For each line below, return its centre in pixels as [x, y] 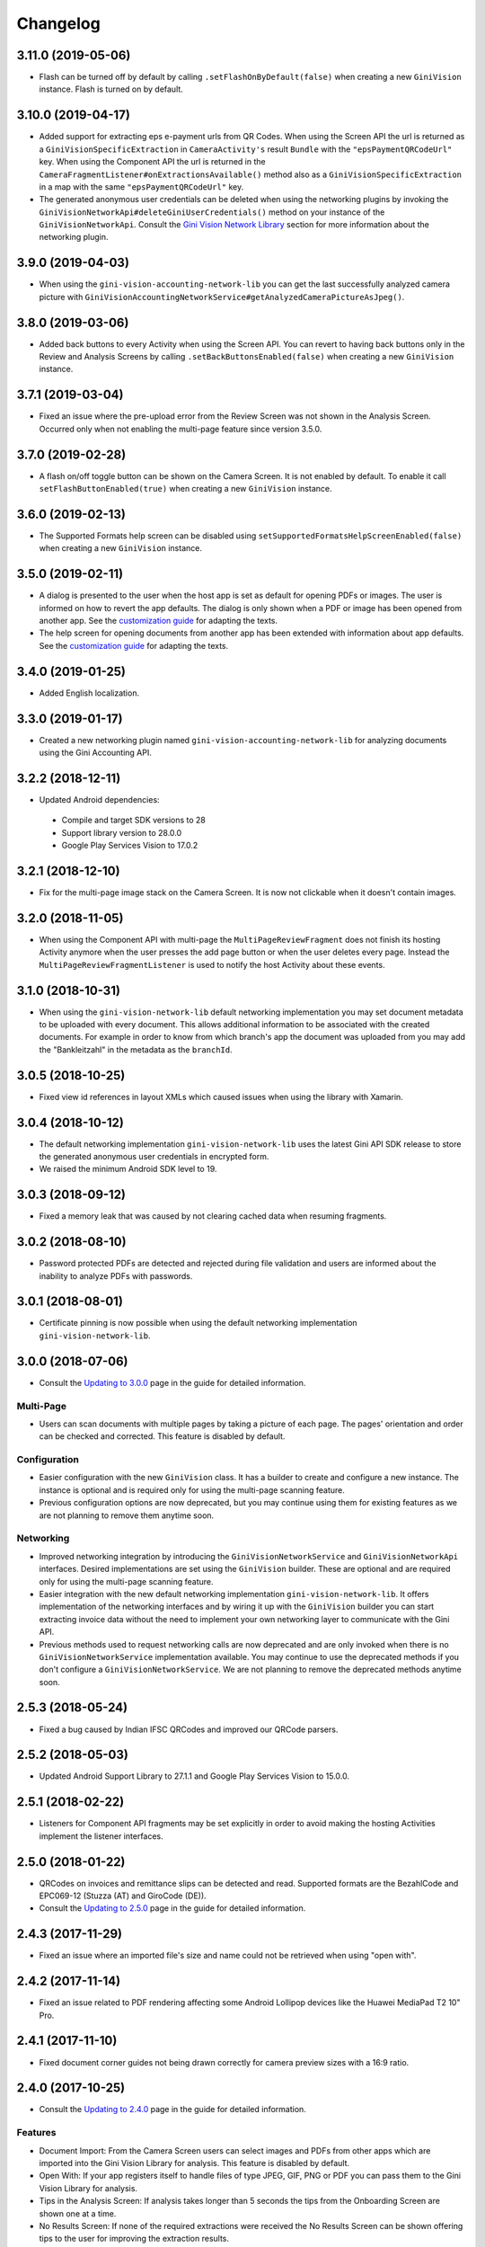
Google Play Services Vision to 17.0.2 [130, 846]
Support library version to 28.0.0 [122, 832]
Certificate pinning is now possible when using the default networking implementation [198, 1323]
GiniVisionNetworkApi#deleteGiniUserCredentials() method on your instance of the [212, 212]
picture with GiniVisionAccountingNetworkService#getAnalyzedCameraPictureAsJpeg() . [222, 297]
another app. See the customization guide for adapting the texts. [159, 621]
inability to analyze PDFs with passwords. [116, 1275]
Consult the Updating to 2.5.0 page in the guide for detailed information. [172, 1908]
